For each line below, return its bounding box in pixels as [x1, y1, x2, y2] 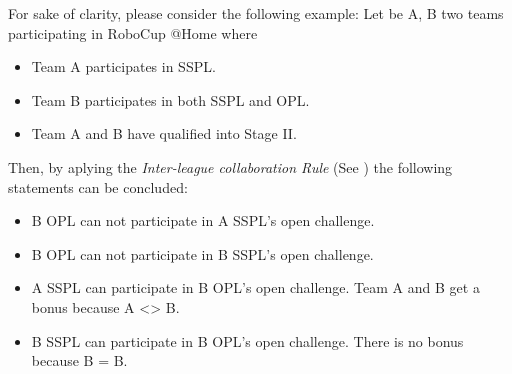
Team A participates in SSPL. [31, 56, 216, 77]
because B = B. [31, 350, 128, 371]
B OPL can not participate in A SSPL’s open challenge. [31, 210, 375, 231]
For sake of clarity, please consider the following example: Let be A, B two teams [8, 3, 504, 23]
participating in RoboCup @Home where [8, 22, 258, 43]
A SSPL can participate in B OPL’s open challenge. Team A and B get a [31, 277, 480, 298]
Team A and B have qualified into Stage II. [31, 123, 297, 144]
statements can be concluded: [8, 176, 188, 197]
